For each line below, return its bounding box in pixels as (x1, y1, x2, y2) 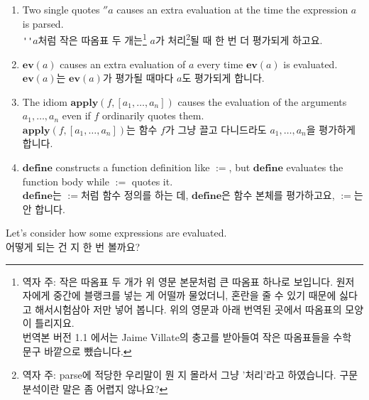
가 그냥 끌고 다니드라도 (165, 121, 267, 136)
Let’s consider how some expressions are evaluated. (6, 225, 227, 240)
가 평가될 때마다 (102, 70, 174, 85)
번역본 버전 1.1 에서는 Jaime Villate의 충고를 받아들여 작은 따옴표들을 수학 (22, 330, 352, 344)
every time (197, 56, 243, 71)
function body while (22, 173, 109, 188)
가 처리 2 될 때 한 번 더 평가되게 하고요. (155, 31, 323, 47)
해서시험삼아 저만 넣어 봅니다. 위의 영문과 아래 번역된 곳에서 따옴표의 (35, 301, 342, 316)
